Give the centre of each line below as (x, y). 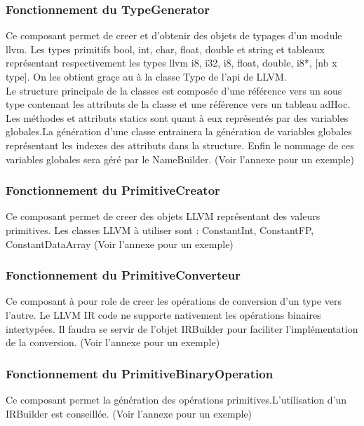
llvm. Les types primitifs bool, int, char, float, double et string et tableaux (165, 49)
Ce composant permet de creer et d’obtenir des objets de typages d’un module (174, 35)
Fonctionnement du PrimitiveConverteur (123, 275)
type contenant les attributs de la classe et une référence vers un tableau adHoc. (178, 104)
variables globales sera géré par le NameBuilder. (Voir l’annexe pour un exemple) (180, 159)
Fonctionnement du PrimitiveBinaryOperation (140, 373)
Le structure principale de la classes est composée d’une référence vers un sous (174, 90)
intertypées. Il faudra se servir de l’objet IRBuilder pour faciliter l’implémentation (182, 328)
